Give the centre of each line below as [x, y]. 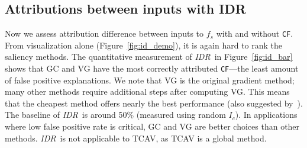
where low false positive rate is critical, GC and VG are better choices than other [152, 126]
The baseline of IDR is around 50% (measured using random [115, 115]
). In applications [266, 115]
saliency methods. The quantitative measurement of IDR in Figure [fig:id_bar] [149, 57]
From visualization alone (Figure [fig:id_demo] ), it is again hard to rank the [144, 45]
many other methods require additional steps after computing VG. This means [147, 91]
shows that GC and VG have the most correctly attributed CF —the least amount [152, 68]
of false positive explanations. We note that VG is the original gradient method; [150, 80]
